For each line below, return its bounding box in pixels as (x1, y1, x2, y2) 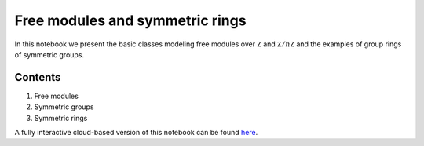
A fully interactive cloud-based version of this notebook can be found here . (14, 128, 258, 137)
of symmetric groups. (14, 49, 85, 59)
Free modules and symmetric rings (14, 12, 247, 29)
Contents (14, 71, 61, 84)
